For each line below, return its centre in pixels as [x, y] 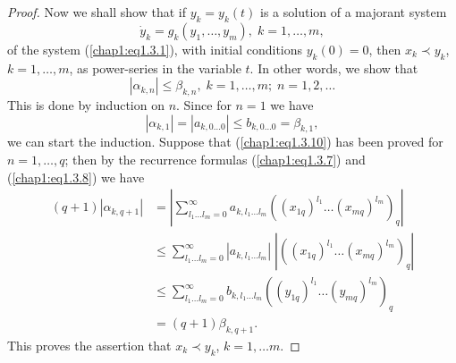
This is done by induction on [86, 104]
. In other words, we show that [334, 68]
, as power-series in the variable [155, 68]
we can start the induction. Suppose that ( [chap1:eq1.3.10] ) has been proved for [225, 142]
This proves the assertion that [89, 345]
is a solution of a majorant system [354, 12]
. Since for [204, 104]
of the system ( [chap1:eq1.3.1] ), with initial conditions [155, 49]
